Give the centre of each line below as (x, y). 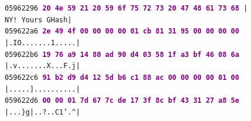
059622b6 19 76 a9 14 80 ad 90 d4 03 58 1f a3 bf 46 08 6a (122, 54)
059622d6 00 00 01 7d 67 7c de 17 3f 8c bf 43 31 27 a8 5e (122, 101)
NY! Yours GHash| (38, 20)
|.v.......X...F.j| (42, 66)
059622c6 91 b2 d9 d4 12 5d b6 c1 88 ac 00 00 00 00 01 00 (122, 77)
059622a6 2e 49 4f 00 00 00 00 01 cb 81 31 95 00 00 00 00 (122, 31)
